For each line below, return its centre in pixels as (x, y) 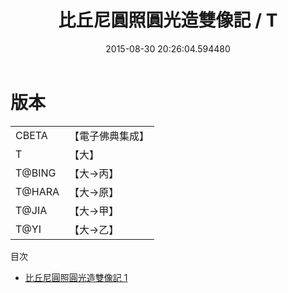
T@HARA (37, 191)
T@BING (36, 173)
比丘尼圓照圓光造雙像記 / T (168, 20)
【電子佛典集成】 (109, 136)
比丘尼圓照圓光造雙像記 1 (76, 277)
